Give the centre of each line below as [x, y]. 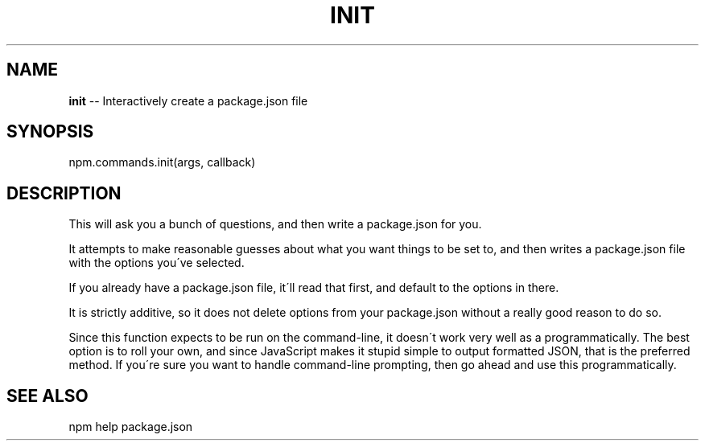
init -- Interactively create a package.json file [188, 100]
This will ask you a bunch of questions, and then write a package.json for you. [275, 224]
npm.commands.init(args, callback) [162, 162]
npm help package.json [131, 427]
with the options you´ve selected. [157, 263]
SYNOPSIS [50, 132]
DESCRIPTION [64, 193]
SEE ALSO [47, 396]
